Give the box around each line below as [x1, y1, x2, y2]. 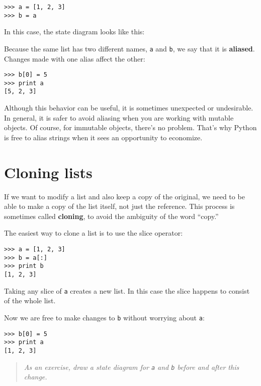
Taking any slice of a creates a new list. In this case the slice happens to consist [4, 285, 250, 296]
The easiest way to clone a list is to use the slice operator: [4, 228, 183, 238]
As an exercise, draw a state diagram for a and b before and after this [24, 361, 239, 372]
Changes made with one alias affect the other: [4, 53, 145, 64]
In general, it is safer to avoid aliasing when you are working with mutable [4, 112, 234, 123]
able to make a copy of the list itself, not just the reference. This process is [4, 201, 235, 211]
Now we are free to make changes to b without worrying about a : [4, 312, 205, 322]
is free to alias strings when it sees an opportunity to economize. [4, 132, 203, 142]
